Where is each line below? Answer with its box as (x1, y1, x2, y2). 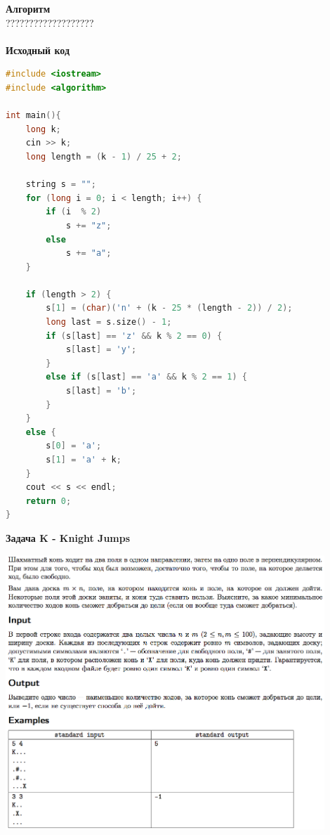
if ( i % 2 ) (46, 207, 102, 217)
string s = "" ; (25, 179, 96, 190)
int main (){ (6, 110, 61, 121)
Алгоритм (6, 1, 51, 15)
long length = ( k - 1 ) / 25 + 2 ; (25, 151, 182, 162)
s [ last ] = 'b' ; (65, 386, 137, 396)
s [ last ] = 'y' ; (65, 344, 137, 355)
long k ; (25, 124, 61, 134)
